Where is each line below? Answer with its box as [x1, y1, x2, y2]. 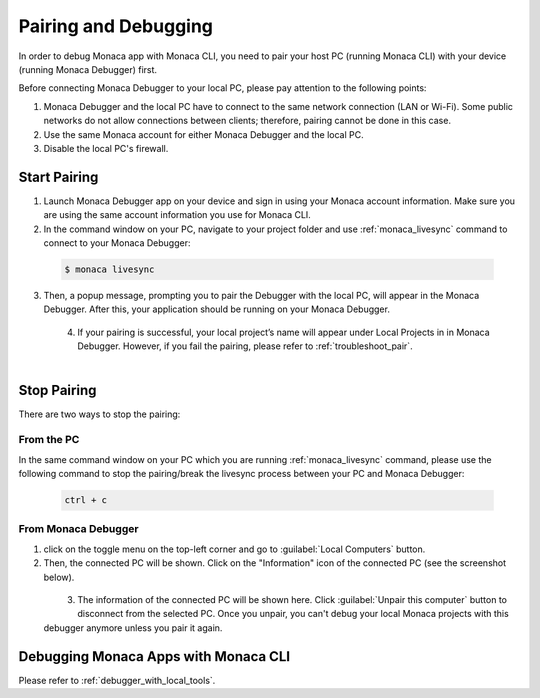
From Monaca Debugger [18, 522, 139, 536]
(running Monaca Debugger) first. [18, 63, 158, 75]
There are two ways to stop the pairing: [18, 408, 181, 420]
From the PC [18, 433, 80, 447]
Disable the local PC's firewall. [43, 142, 169, 154]
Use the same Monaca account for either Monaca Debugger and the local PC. [43, 128, 364, 140]
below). [43, 571, 75, 583]
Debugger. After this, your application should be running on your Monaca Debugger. [43, 303, 390, 315]
